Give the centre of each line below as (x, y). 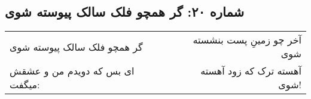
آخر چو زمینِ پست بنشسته (247, 40)
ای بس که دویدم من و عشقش (72, 71)
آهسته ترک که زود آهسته (251, 71)
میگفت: (25, 85)
